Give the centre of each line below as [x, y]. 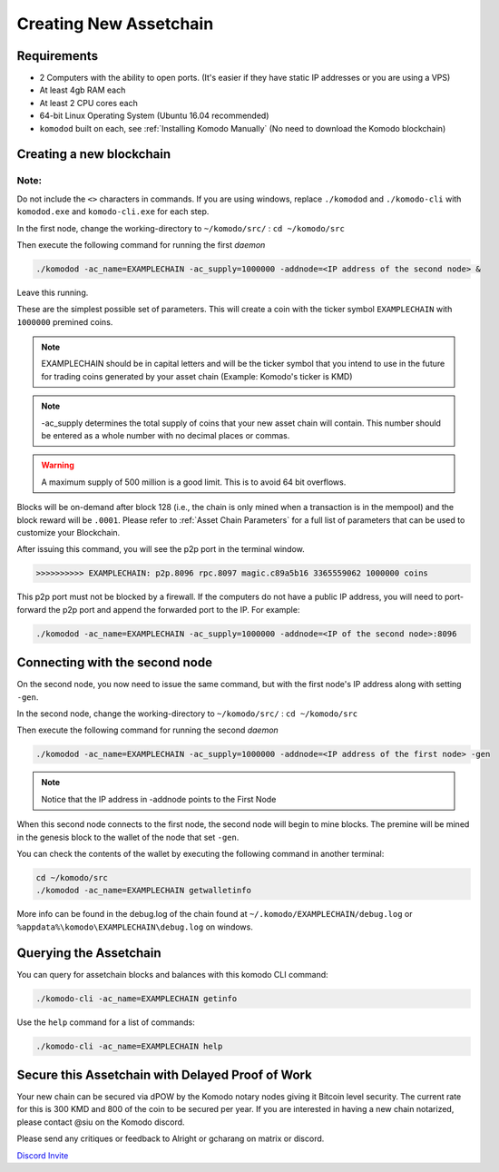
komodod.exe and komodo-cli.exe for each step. [113, 212]
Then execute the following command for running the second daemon [147, 730]
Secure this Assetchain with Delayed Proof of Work [164, 1074]
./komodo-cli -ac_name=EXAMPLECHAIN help [129, 1046]
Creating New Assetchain [115, 24]
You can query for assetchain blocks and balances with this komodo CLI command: [172, 974]
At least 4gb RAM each [83, 90]
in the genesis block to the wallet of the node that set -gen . [128, 837]
